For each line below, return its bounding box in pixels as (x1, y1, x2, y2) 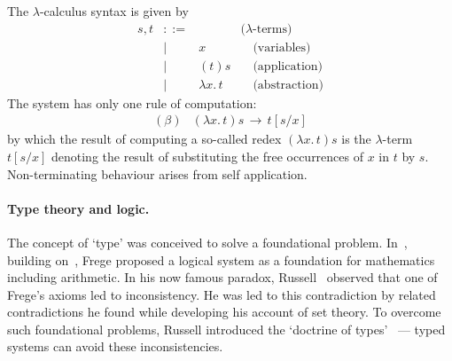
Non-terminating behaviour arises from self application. (7, 164, 308, 183)
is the (341, 129, 371, 148)
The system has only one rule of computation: (7, 93, 257, 112)
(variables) (253, 41, 311, 54)
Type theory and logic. (7, 199, 150, 217)
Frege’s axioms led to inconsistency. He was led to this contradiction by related (7, 285, 436, 303)
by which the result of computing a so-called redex (7, 129, 282, 148)
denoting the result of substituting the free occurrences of (51, 146, 364, 165)
